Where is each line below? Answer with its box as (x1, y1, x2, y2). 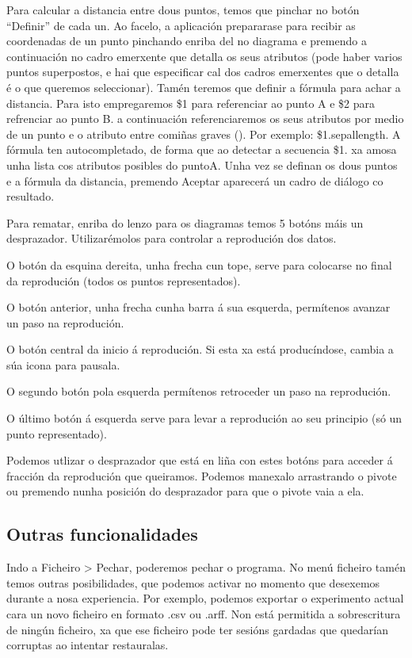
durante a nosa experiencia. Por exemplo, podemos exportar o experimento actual (6, 590, 404, 606)
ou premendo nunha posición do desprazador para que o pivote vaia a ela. (6, 483, 364, 499)
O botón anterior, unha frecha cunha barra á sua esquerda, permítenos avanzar (6, 299, 391, 316)
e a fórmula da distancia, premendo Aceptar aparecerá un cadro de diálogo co (6, 172, 383, 189)
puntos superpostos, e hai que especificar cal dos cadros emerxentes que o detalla (6, 63, 399, 80)
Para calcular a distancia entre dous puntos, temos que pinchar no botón (6, 2, 360, 17)
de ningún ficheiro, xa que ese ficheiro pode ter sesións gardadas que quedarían (6, 621, 389, 637)
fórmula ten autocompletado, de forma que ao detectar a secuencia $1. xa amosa (6, 141, 397, 158)
